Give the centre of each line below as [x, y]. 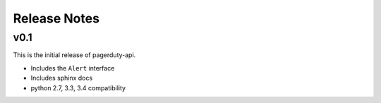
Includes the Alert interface [73, 68]
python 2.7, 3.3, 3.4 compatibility [78, 87]
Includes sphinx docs [62, 78]
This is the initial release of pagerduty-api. [74, 55]
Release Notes [56, 18]
